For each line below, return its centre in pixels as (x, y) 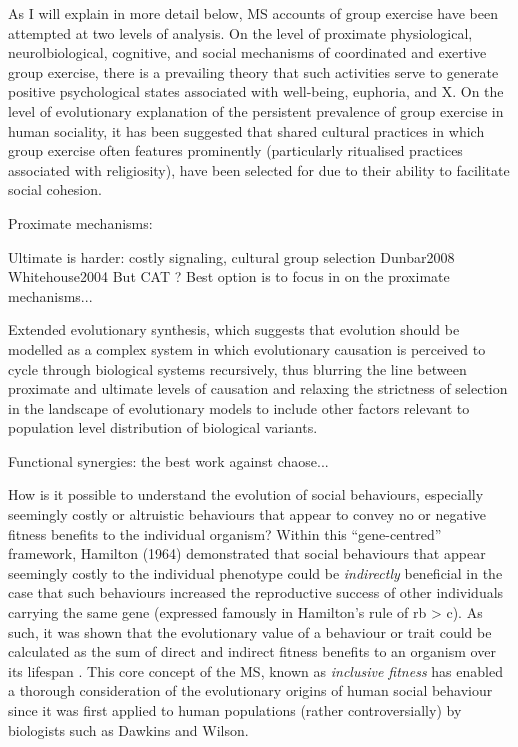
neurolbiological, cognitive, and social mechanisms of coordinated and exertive (247, 52)
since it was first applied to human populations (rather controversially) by (235, 710)
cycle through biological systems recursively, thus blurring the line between (237, 368)
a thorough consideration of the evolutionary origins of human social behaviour (250, 690)
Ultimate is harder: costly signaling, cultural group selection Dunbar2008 (231, 256)
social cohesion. (55, 189)
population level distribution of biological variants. (163, 427)
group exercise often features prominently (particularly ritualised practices (235, 150)
